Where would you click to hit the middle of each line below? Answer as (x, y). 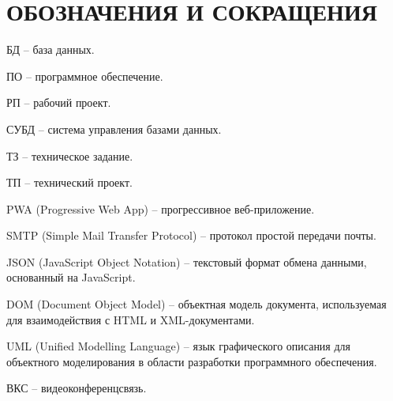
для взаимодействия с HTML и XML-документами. (131, 319)
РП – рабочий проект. (59, 102)
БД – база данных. (51, 49)
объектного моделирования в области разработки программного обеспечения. (192, 361)
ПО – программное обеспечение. (85, 76)
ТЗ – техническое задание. (70, 155)
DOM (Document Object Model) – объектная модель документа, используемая (196, 304)
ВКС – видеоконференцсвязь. (77, 388)
